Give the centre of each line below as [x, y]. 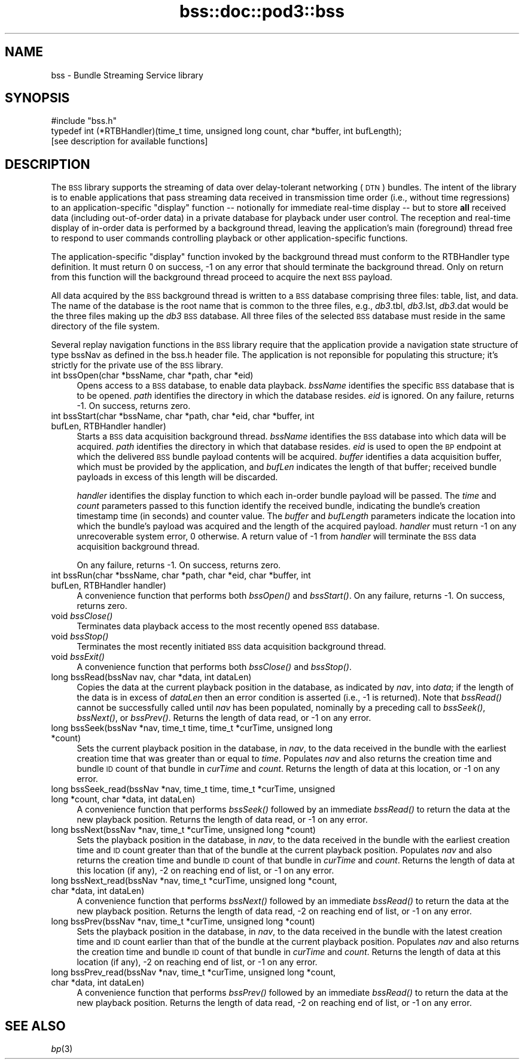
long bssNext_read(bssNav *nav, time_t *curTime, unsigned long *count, [194, 881]
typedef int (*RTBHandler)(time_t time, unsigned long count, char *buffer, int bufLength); [226, 131]
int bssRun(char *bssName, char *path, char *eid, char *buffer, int [181, 575]
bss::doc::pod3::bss [262, 11]
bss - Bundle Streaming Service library [127, 75]
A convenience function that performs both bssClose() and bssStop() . [214, 667]
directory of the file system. [105, 326]
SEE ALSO [35, 1026]
